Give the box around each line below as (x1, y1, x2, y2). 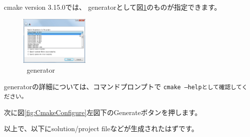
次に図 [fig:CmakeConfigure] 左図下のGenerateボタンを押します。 (4, 107, 202, 117)
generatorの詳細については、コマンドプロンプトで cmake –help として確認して (4, 81, 242, 91)
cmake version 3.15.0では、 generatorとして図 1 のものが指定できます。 (4, 2, 221, 12)
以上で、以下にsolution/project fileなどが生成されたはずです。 (4, 123, 198, 134)
